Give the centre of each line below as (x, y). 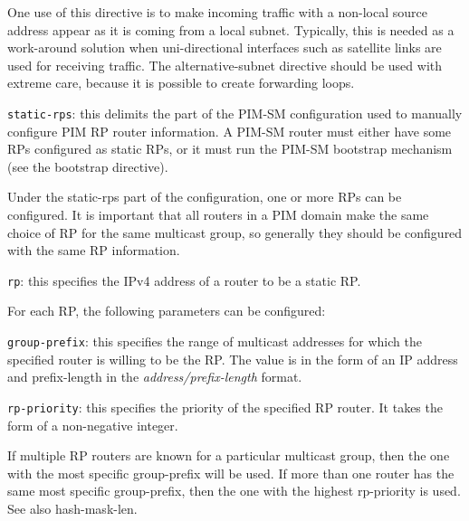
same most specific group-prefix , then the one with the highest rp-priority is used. (234, 491)
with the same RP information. (94, 250)
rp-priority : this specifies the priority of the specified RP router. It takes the (225, 407)
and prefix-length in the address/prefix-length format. (155, 377)
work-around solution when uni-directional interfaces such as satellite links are (225, 47)
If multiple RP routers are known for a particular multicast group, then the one (229, 455)
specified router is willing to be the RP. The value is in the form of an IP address (233, 359)
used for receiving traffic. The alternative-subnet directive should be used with (225, 65)
